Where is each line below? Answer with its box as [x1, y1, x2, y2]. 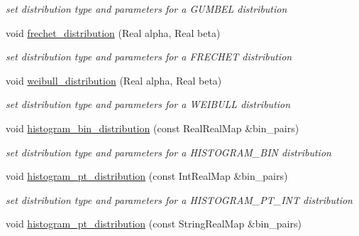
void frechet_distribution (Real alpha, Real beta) [6, 25, 221, 40]
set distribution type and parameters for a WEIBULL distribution [6, 97, 291, 112]
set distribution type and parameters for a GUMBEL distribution [6, 1, 287, 16]
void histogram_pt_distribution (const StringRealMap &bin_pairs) [6, 216, 302, 231]
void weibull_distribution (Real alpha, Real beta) [6, 73, 222, 87]
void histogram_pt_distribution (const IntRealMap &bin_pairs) [6, 168, 288, 183]
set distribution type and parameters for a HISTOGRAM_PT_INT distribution [6, 192, 353, 207]
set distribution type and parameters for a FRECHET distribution [6, 49, 292, 64]
